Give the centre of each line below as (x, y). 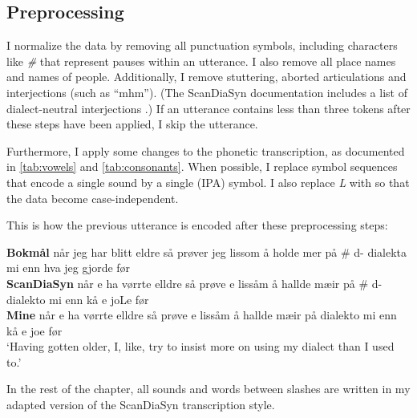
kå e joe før (34, 330)
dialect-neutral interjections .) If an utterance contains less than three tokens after (208, 108)
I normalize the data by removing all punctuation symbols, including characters (202, 45)
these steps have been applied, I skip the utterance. (132, 124)
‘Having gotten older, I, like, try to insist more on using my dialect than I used (200, 346)
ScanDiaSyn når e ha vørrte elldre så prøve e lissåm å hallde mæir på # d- (194, 283)
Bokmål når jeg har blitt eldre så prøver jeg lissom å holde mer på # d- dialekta (207, 252)
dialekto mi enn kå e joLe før (78, 299)
